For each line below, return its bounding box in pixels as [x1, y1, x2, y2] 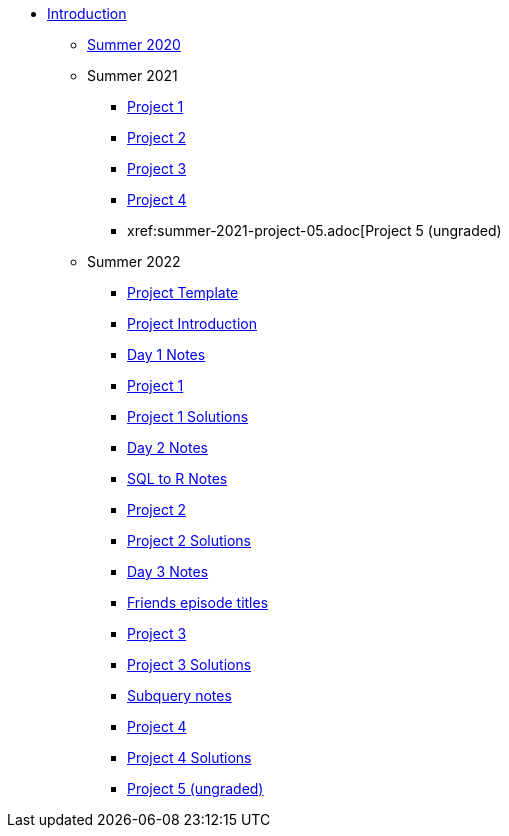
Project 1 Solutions [127, 408, 249, 425]
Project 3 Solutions [127, 656, 252, 673]
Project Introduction [127, 315, 257, 332]
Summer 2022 [87, 253, 181, 270]
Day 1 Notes [127, 346, 206, 363]
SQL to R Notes [127, 470, 228, 487]
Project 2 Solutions [127, 532, 251, 549]
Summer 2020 [87, 36, 181, 53]
